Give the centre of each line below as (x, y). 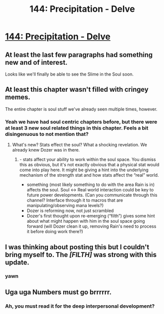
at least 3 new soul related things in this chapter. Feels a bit (77, 128)
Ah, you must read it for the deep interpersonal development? (80, 306)
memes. (18, 97)
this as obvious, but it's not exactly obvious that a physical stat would (89, 165)
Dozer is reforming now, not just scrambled (70, 211)
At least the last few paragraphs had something (79, 55)
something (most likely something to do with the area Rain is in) (91, 184)
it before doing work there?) (55, 232)
